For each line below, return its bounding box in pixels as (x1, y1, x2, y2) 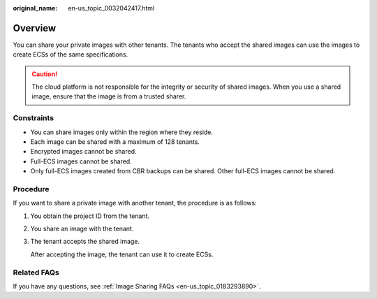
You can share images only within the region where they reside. (30, 128, 213, 136)
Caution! (31, 70, 58, 78)
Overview (13, 22, 57, 34)
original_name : (13, 4, 58, 12)
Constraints (13, 113, 54, 123)
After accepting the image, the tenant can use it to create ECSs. (30, 250, 214, 258)
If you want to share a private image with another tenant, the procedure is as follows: (13, 199, 258, 207)
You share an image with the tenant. (30, 224, 134, 233)
